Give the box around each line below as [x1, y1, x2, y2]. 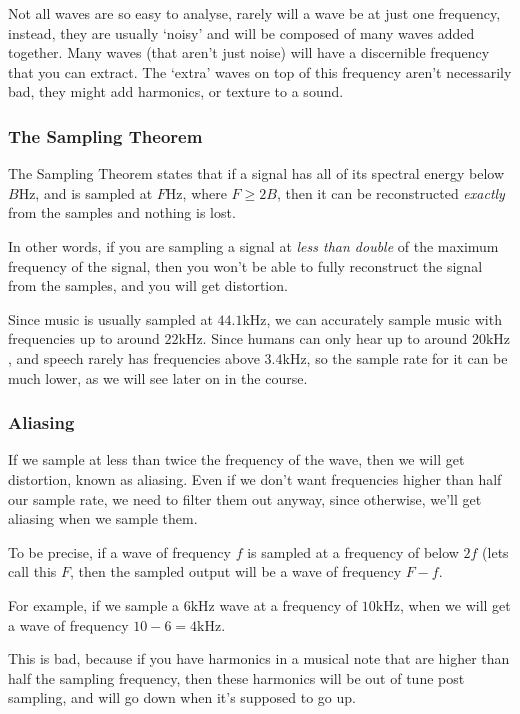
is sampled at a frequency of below [247, 541, 459, 562]
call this [8, 561, 57, 582]
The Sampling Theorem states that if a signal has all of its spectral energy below [8, 163, 504, 184]
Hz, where [165, 182, 227, 203]
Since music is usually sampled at [8, 308, 213, 329]
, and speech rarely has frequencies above [8, 347, 260, 368]
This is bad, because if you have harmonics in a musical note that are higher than [8, 648, 510, 669]
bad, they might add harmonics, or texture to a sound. [8, 81, 344, 102]
